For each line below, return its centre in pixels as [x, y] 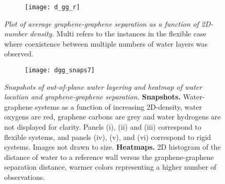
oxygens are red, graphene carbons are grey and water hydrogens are [112, 117]
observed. [19, 54]
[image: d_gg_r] [53, 7]
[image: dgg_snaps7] [60, 70]
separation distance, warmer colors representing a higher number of [110, 167]
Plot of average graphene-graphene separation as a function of [102, 23]
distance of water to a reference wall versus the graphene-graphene [109, 157]
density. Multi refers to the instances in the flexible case [118, 34]
